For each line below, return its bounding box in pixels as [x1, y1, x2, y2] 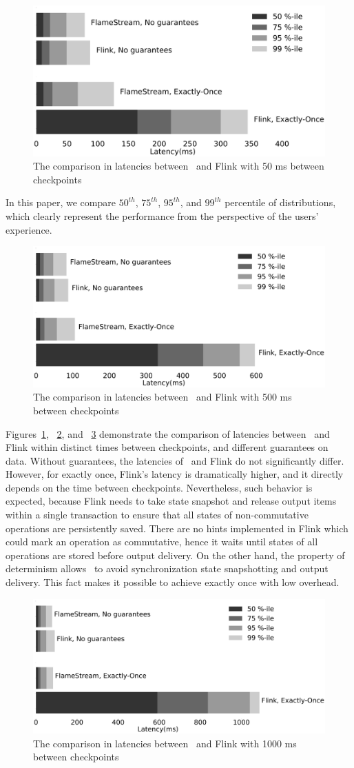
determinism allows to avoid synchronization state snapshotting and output [6, 561, 329, 576]
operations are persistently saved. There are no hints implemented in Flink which [6, 521, 348, 535]
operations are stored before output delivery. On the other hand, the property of [6, 547, 345, 562]
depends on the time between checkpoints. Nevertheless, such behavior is [6, 480, 313, 494]
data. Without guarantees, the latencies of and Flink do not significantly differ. [6, 453, 344, 467]
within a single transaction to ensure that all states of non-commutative [6, 507, 309, 522]
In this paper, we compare [6, 195, 116, 210]
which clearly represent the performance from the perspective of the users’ [6, 209, 319, 223]
